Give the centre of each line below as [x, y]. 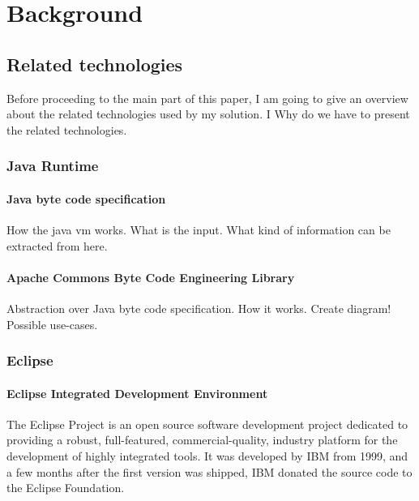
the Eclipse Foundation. [66, 488]
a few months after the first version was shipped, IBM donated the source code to [209, 471]
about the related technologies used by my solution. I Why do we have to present [208, 114]
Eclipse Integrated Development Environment [137, 393]
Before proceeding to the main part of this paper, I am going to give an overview [207, 98]
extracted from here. [57, 245]
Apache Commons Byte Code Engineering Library [151, 277]
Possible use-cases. [52, 324]
